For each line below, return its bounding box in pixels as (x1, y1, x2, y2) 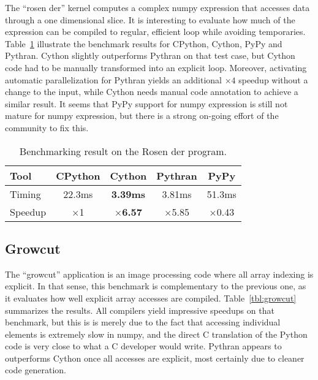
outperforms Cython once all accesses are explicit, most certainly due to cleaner (5, 351, 305, 364)
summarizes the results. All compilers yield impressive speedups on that (5, 303, 274, 316)
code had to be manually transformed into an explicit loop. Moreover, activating (5, 61, 307, 74)
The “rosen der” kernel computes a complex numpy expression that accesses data (5, 1, 310, 13)
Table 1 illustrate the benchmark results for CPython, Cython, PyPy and (5, 37, 282, 50)
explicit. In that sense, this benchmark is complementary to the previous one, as (5, 279, 306, 292)
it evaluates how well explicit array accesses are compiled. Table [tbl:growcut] (5, 291, 297, 304)
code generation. (5, 363, 66, 376)
